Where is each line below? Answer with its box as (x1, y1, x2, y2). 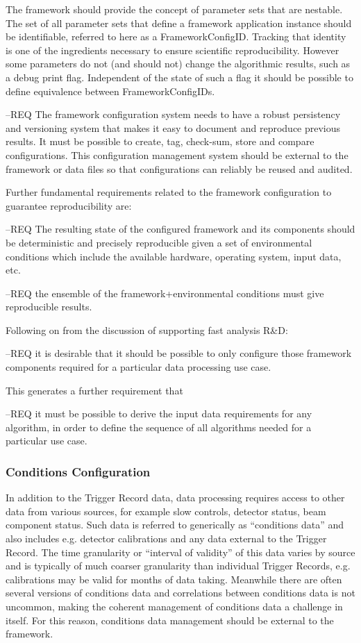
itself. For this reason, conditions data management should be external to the (6, 612, 334, 627)
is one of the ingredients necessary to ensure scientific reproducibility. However (6, 42, 339, 57)
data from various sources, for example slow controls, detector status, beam (6, 503, 326, 518)
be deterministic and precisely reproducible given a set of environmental (6, 235, 312, 249)
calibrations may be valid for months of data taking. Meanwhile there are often (6, 571, 342, 586)
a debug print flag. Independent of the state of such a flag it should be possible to (6, 69, 353, 84)
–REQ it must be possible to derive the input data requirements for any (6, 406, 312, 421)
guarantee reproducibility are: (6, 198, 132, 212)
